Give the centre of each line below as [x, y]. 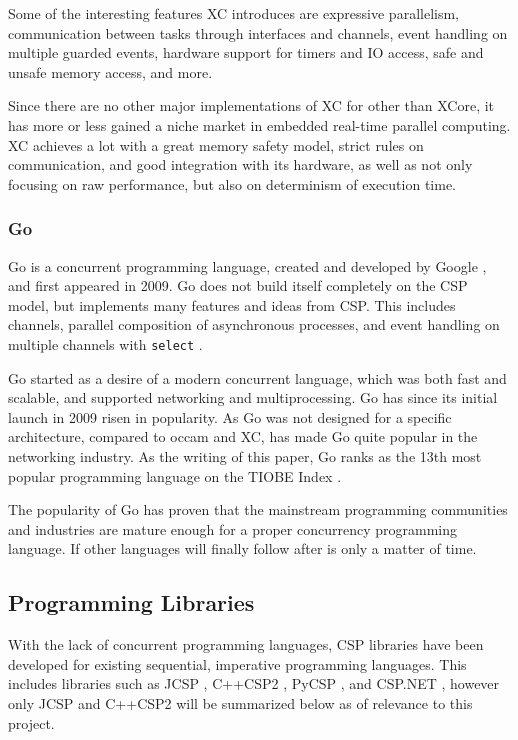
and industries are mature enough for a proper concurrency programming [232, 528]
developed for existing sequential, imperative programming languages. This [237, 663]
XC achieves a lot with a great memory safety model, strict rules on [216, 144]
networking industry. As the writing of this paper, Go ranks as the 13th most [245, 455]
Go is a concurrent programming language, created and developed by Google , [247, 265]
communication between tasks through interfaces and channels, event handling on [258, 32]
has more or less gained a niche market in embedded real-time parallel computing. [259, 124]
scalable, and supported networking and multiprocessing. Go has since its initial [253, 397]
